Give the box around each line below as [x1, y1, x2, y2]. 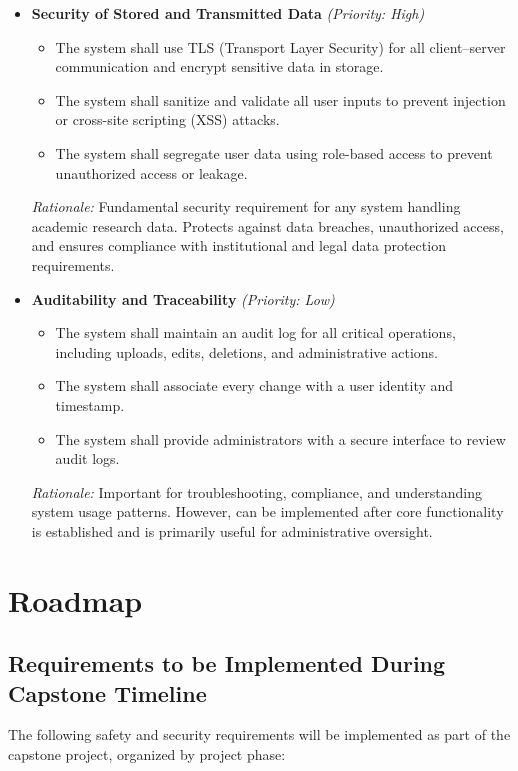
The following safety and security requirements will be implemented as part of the [8, 724, 511, 745]
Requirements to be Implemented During [8, 648, 446, 679]
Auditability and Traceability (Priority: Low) [31, 288, 335, 309]
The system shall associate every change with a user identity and [55, 375, 454, 396]
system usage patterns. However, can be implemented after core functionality [31, 501, 504, 522]
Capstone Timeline [8, 677, 207, 708]
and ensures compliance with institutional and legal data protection [31, 235, 446, 256]
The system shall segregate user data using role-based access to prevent [55, 142, 493, 163]
